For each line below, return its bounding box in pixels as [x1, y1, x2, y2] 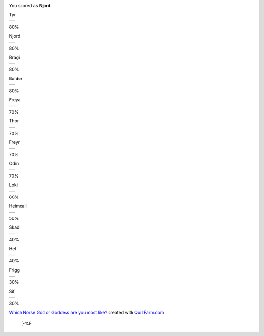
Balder [9, 76, 22, 81]
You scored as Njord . [9, 3, 52, 8]
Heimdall [9, 203, 27, 209]
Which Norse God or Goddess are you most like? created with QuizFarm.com [9, 310, 164, 316]
